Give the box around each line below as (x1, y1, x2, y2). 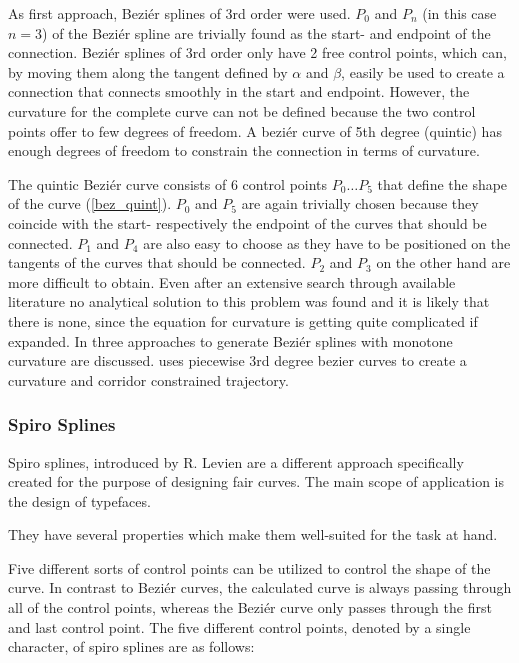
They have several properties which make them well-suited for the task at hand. (8, 524, 498, 545)
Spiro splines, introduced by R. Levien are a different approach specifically (8, 451, 464, 472)
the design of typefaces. (8, 490, 151, 511)
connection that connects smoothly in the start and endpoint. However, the (8, 81, 470, 102)
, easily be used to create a (341, 61, 505, 82)
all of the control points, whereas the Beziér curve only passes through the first (8, 597, 492, 618)
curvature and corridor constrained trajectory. (8, 369, 289, 390)
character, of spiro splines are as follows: (8, 636, 255, 657)
